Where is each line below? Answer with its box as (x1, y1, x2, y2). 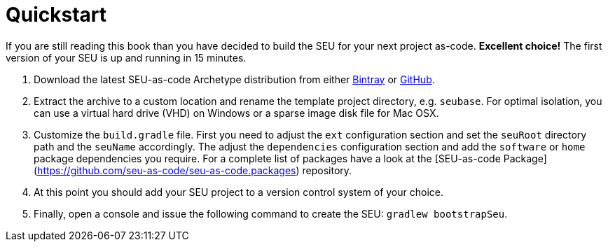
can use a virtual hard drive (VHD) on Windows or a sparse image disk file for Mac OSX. (34, 106, 439, 119)
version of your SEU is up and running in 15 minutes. (6, 51, 247, 64)
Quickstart (6, 3, 107, 27)
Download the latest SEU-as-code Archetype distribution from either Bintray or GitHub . (34, 73, 435, 85)
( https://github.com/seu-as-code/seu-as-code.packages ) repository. (34, 164, 352, 176)
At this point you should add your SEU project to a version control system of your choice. (34, 185, 444, 198)
